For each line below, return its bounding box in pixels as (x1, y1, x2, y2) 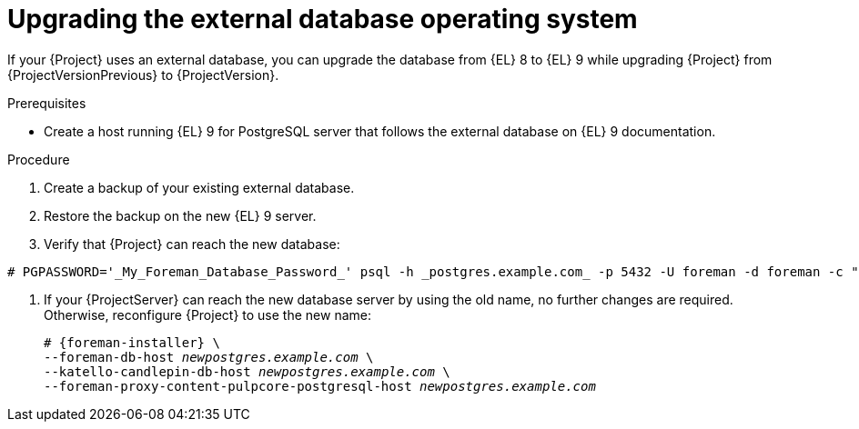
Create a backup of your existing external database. (44, 179, 355, 195)
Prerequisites (7, 95, 86, 111)
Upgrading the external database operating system (7, 4, 638, 35)
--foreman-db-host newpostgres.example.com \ (44, 349, 374, 364)
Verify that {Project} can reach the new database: (44, 235, 340, 252)
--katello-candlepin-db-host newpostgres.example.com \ (44, 364, 450, 379)
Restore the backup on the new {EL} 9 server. (44, 207, 317, 224)
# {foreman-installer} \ (44, 334, 220, 350)
